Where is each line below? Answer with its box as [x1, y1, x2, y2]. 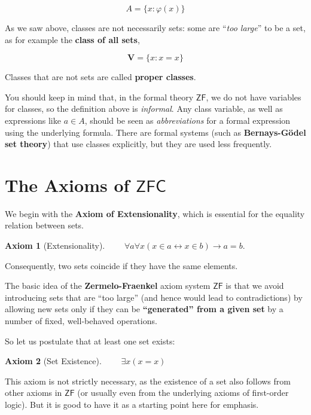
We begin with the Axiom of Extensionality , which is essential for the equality [5, 207, 305, 219]
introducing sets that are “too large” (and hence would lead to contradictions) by [5, 291, 303, 303]
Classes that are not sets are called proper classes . [5, 71, 196, 83]
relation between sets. [5, 219, 84, 231]
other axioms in [5, 386, 62, 399]
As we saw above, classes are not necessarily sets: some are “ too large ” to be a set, [5, 22, 306, 33]
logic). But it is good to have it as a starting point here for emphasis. [5, 398, 259, 410]
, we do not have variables [206, 90, 301, 103]
